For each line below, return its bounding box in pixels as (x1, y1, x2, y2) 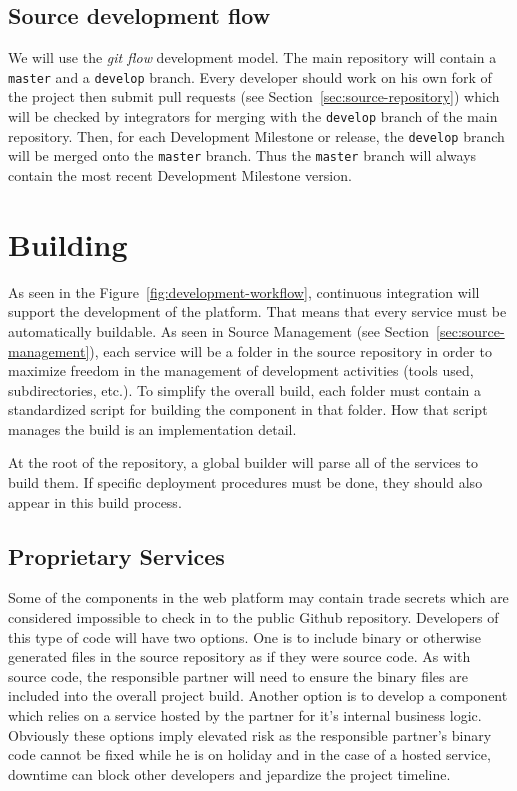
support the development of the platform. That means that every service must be (8, 301, 507, 322)
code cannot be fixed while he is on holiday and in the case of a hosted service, (8, 744, 491, 765)
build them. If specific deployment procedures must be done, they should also (8, 472, 483, 493)
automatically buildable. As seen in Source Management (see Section (8, 320, 430, 341)
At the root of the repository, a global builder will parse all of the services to (8, 452, 478, 473)
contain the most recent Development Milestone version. (8, 165, 352, 186)
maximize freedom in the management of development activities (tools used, (8, 360, 474, 381)
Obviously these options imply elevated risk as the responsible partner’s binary (8, 724, 492, 745)
